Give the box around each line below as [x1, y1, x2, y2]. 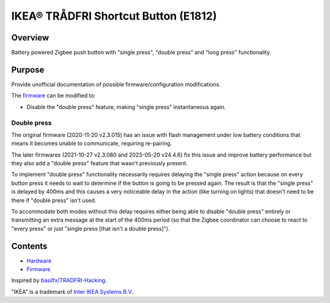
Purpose [11, 64, 45, 75]
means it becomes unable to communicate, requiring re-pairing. [11, 140, 172, 147]
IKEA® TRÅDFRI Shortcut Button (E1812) [11, 9, 217, 23]
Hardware [26, 257, 52, 264]
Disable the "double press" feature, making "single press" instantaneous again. [26, 103, 226, 110]
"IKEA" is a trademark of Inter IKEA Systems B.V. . [11, 288, 134, 295]
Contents [11, 241, 48, 251]
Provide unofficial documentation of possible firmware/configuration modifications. [11, 80, 221, 88]
